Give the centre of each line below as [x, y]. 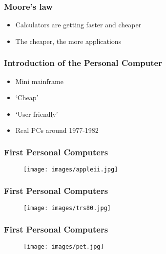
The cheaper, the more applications [68, 41]
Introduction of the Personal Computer [83, 63]
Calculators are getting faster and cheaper [78, 25]
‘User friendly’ [37, 114]
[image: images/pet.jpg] [64, 246]
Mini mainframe [39, 81]
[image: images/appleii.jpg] [71, 170]
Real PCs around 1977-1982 [57, 130]
